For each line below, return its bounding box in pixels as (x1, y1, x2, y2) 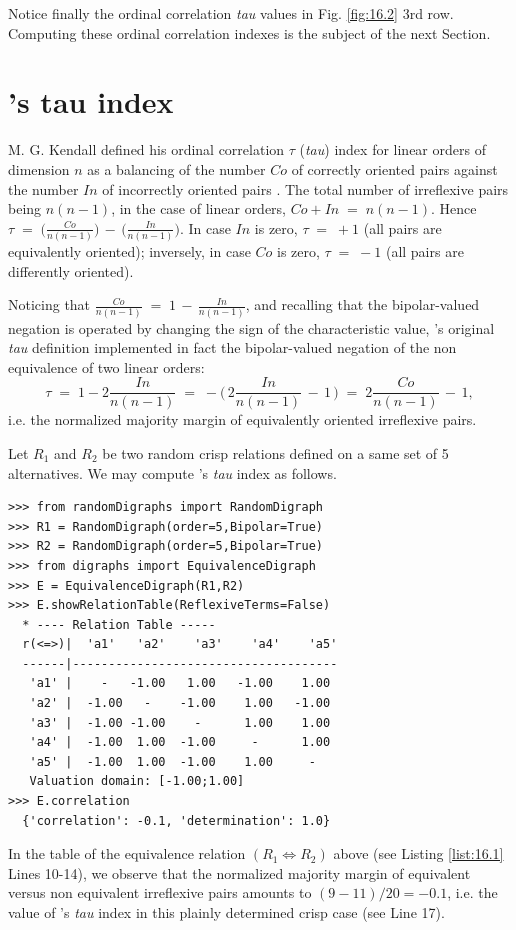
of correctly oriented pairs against (291, 158, 498, 179)
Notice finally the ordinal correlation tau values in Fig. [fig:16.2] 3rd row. (8, 3, 454, 23)
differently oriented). (8, 260, 134, 281)
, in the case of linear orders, (111, 198, 287, 219)
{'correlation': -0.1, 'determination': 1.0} (22, 813, 331, 828)
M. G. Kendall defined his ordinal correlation (8, 139, 285, 160)
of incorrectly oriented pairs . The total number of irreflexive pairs (102, 178, 509, 199)
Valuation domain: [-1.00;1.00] (29, 774, 245, 789)
